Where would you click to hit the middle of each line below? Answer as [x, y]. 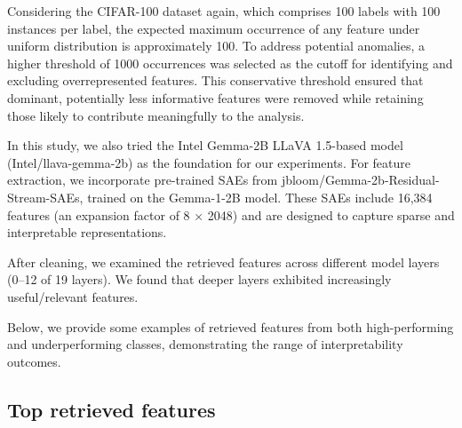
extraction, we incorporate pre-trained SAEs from [143, 180]
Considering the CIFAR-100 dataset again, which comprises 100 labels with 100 [224, 11]
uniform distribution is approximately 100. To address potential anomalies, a [216, 46]
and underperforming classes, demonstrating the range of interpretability [205, 344]
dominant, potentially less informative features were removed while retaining [215, 97]
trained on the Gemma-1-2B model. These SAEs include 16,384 [260, 197]
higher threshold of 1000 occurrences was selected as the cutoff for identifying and [230, 63]
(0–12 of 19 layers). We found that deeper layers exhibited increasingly [199, 279]
